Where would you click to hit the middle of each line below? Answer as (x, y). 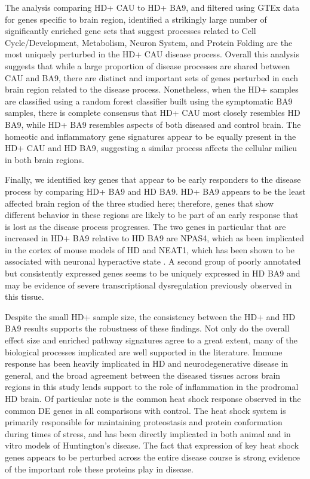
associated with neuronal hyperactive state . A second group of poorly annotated (153, 261)
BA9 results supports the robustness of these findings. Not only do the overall (147, 328)
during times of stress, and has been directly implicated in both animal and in (148, 433)
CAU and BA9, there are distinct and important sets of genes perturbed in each (152, 77)
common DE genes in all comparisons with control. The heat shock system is (145, 410)
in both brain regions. (44, 159)
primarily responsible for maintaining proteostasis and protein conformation (144, 422)
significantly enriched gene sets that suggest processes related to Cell (131, 31)
